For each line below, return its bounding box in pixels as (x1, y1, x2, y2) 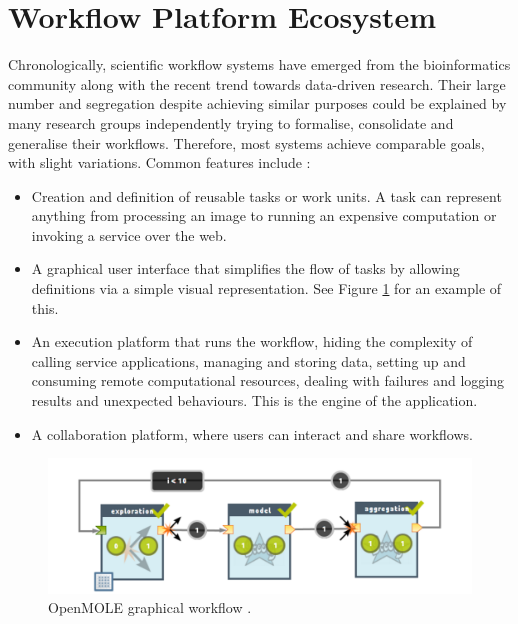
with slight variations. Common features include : (8, 152, 311, 173)
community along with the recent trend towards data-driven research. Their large (8, 73, 506, 94)
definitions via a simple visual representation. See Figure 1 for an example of (31, 278, 502, 299)
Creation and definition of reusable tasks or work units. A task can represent (31, 185, 502, 206)
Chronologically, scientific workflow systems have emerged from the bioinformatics (8, 54, 511, 75)
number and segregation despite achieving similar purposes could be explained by (8, 93, 507, 114)
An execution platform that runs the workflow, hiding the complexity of (31, 331, 473, 352)
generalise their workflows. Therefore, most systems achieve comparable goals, (8, 132, 485, 153)
